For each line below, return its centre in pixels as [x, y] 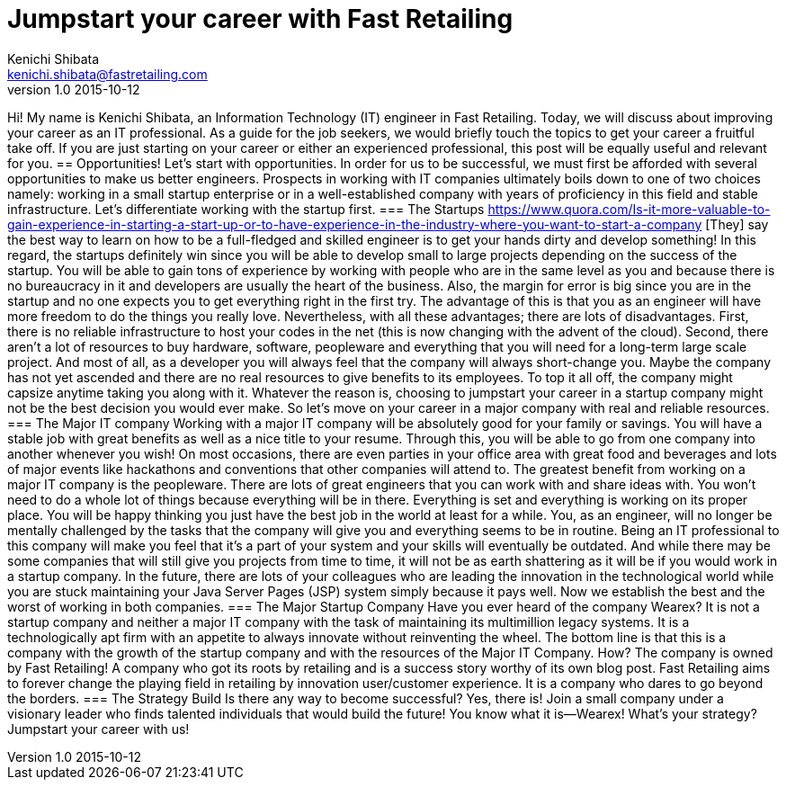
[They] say [737, 224]
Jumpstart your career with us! [98, 729]
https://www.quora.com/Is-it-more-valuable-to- [629, 209]
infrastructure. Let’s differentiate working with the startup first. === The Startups [246, 209]
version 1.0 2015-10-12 [74, 89]
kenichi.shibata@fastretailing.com [107, 74]
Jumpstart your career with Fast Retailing [260, 19]
